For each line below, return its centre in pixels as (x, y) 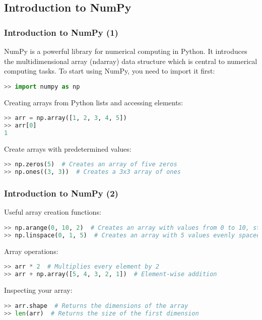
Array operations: (31, 251)
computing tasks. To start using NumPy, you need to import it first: (110, 71)
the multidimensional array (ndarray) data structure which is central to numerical (131, 61)
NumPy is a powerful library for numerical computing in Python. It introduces (126, 51)
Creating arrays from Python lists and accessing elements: (94, 102)
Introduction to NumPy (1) (61, 32)
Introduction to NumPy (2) (61, 193)
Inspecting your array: (38, 290)
